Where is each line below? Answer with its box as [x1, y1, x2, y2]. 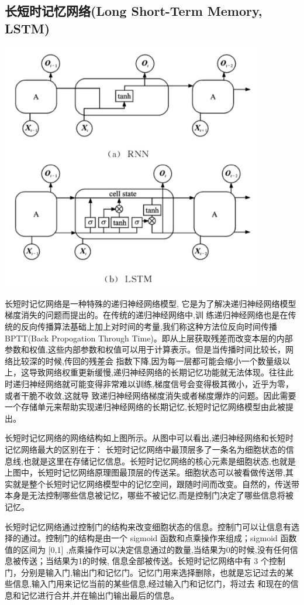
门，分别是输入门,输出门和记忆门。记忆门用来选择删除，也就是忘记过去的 [5, 566, 285, 578]
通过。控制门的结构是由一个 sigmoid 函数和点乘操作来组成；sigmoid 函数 [20, 532, 297, 544]
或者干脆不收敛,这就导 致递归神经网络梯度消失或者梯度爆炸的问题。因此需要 [5, 389, 296, 401]
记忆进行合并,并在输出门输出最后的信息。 [20, 589, 179, 601]
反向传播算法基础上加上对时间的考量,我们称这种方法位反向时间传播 [20, 320, 277, 333]
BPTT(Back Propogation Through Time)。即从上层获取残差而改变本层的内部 [5, 331, 293, 344]
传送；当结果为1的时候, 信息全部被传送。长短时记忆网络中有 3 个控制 [20, 555, 285, 567]
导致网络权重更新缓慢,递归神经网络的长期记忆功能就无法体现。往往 [29, 366, 285, 378]
